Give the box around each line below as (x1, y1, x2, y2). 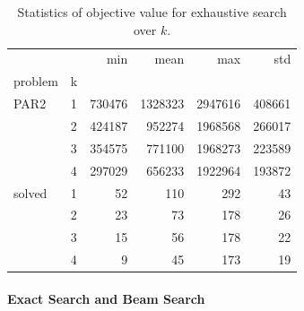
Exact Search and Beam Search (7, 289, 205, 307)
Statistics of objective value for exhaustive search (17, 3, 287, 21)
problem (13, 72, 58, 91)
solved (13, 183, 48, 202)
